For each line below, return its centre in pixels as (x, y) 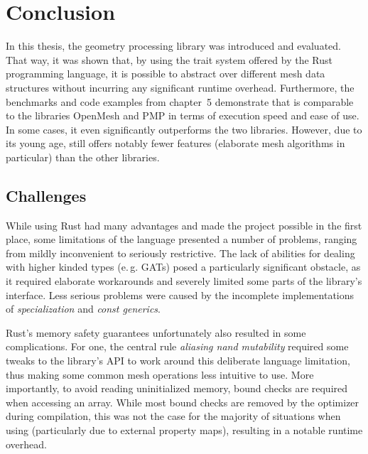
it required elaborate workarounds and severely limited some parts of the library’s (184, 281)
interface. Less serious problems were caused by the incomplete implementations (180, 294)
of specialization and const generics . (83, 309)
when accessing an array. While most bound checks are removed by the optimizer (183, 402)
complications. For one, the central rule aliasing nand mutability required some (177, 346)
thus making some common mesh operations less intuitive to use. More (160, 374)
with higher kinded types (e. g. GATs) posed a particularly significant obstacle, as (183, 267)
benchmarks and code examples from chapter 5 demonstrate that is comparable (180, 101)
